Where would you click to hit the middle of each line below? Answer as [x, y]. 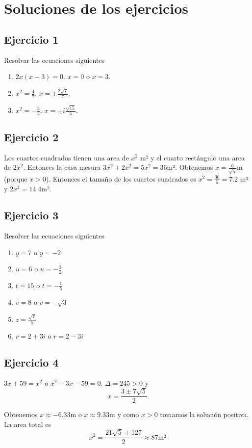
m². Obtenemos [190, 167]
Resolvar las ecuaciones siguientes [54, 60]
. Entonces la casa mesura [62, 167]
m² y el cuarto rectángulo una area [192, 157]
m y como [124, 414]
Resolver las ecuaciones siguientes [54, 235]
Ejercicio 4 [31, 362]
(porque [16, 178]
